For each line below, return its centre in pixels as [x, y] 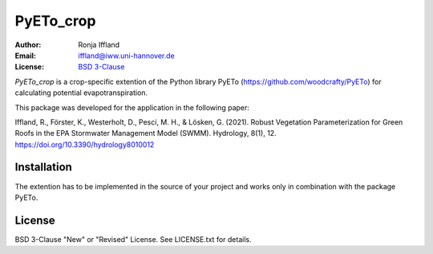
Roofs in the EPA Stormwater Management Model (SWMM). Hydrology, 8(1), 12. [146, 133]
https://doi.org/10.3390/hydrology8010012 [85, 145]
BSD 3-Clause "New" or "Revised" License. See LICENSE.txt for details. [133, 239]
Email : [25, 55]
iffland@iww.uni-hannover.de [127, 55]
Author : [28, 45]
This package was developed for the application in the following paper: [132, 107]
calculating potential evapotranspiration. [81, 93]
